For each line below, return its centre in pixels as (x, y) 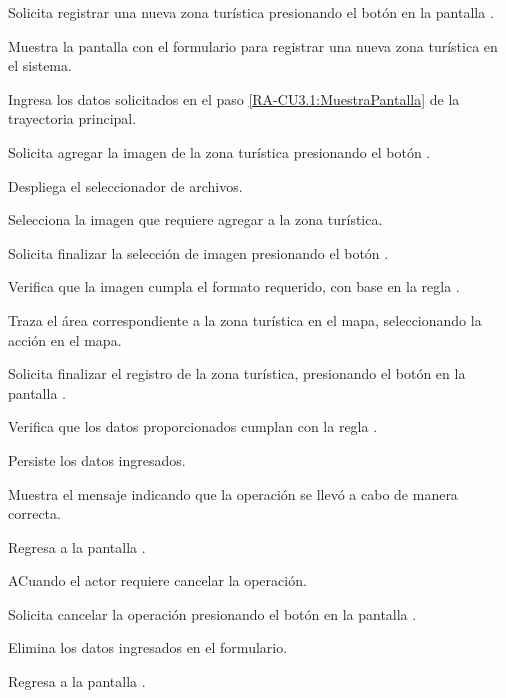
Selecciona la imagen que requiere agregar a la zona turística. (195, 219)
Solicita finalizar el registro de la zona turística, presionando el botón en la (237, 373)
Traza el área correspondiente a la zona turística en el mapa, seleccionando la (245, 319)
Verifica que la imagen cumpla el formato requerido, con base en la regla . (234, 286)
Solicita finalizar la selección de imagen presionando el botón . (198, 252)
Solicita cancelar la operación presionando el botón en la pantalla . (212, 613)
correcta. (34, 513)
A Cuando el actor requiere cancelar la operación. (157, 580)
